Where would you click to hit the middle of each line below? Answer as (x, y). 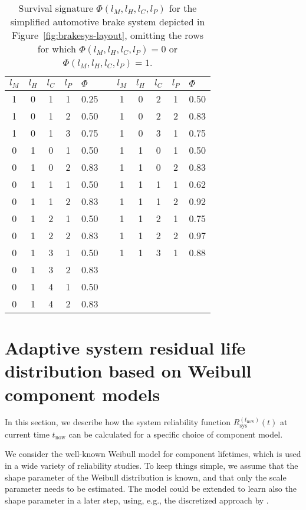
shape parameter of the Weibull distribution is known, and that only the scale (146, 477)
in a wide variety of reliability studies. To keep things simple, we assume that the (152, 466)
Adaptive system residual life (125, 348)
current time (27, 434)
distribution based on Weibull (128, 371)
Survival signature (56, 8)
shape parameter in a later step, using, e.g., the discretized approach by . (137, 500)
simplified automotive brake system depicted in (108, 21)
